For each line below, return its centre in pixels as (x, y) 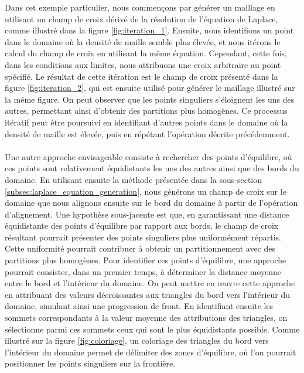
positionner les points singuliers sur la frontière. (90, 363)
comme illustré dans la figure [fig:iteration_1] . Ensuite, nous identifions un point (149, 30)
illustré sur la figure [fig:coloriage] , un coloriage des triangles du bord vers (137, 340)
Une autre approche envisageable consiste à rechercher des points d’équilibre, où (148, 156)
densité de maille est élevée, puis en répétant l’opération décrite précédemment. (147, 133)
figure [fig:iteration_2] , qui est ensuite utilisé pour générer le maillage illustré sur (150, 88)
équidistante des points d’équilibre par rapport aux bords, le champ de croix (142, 226)
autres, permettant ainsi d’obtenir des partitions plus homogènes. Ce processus (146, 111)
